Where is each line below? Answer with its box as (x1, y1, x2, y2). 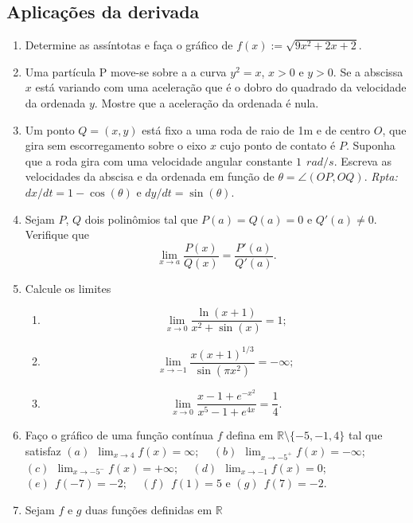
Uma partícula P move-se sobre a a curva (25, 63, 227, 80)
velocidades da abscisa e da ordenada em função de (25, 168, 275, 185)
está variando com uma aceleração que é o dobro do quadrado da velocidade (35, 79, 407, 96)
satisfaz (25, 443, 61, 459)
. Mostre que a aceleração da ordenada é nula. (94, 94, 319, 111)
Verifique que (25, 226, 89, 243)
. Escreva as (333, 152, 392, 169)
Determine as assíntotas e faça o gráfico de (25, 37, 233, 53)
